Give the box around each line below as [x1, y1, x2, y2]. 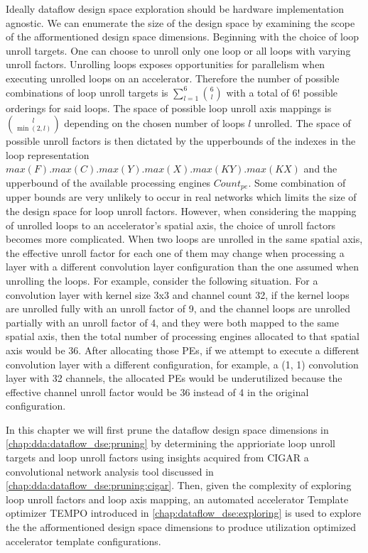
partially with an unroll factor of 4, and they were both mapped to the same [6, 314, 339, 329]
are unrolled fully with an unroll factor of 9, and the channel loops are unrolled [6, 301, 350, 316]
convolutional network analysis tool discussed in [6, 464, 214, 478]
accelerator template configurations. [6, 533, 161, 548]
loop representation [6, 147, 90, 162]
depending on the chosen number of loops [64, 116, 245, 131]
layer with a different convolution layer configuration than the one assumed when [6, 259, 359, 274]
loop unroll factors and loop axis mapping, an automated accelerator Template [6, 491, 349, 506]
